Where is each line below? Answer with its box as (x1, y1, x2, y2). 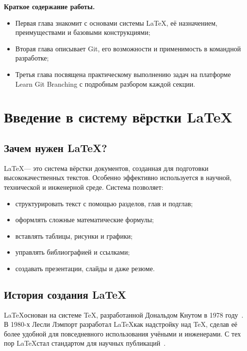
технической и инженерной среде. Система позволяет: (4, 182, 164, 192)
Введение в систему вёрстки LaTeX (4, 107, 232, 127)
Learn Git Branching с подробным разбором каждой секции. (15, 78, 196, 89)
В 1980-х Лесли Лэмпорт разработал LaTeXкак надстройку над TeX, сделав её (4, 319, 238, 329)
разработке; (15, 53, 49, 63)
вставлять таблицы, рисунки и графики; (15, 230, 133, 241)
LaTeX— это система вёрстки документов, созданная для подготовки (4, 163, 209, 173)
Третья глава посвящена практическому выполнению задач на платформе (15, 69, 231, 79)
